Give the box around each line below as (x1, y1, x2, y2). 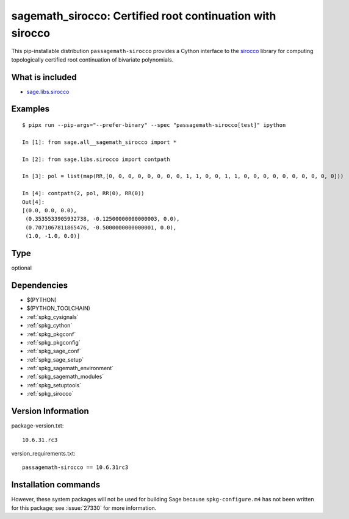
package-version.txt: (11, 422, 64, 429)
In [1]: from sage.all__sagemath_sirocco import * (22, 138, 177, 146)
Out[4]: (22, 198, 45, 206)
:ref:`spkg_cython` (26, 322, 73, 329)
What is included (11, 72, 77, 82)
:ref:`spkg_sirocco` (26, 390, 74, 398)
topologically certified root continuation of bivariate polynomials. (11, 55, 174, 63)
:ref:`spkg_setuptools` (26, 381, 82, 388)
